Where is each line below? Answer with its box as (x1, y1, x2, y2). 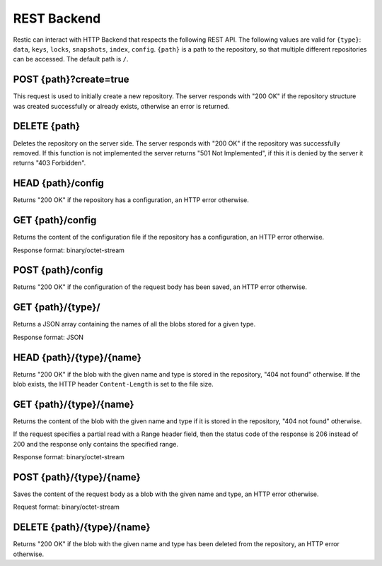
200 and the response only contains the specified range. (13, 440, 179, 448)
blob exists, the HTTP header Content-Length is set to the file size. (13, 380, 214, 389)
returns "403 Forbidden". (13, 159, 86, 167)
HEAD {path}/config (13, 177, 104, 189)
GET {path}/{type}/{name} (13, 398, 134, 410)
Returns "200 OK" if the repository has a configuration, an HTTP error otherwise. (13, 196, 249, 204)
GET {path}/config (13, 214, 97, 226)
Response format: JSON (13, 333, 84, 341)
